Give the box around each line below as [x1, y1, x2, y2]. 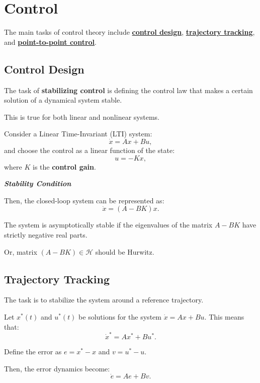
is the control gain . [33, 161, 96, 172]
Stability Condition [4, 178, 71, 189]
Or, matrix [4, 246, 37, 257]
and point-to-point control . [4, 36, 97, 47]
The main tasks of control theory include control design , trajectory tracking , [4, 27, 255, 37]
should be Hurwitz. [95, 246, 154, 257]
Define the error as [4, 346, 62, 356]
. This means [204, 312, 244, 322]
